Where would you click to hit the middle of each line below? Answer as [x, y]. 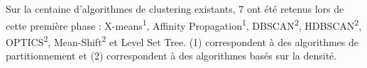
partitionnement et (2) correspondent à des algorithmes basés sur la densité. [171, 56]
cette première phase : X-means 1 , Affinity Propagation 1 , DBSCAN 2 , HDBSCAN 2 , [184, 24]
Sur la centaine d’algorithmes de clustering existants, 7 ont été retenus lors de [175, 8]
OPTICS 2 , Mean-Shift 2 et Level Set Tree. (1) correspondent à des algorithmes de [182, 40]
